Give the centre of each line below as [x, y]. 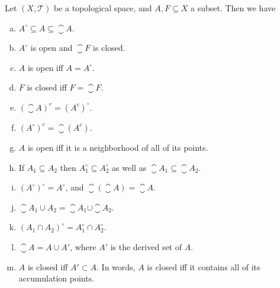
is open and [52, 48]
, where [83, 246]
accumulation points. [57, 278]
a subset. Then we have [233, 8]
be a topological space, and [103, 8]
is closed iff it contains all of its [204, 266]
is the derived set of [146, 246]
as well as [129, 167]
